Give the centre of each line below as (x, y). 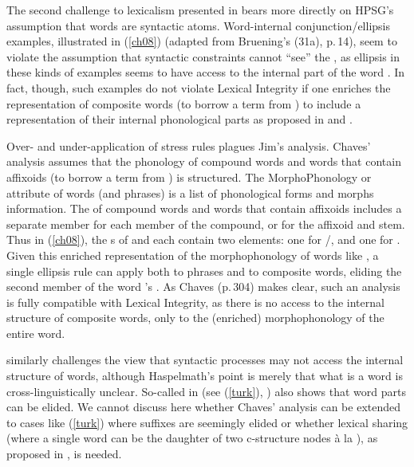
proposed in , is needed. (64, 454)
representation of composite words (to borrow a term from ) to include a (184, 103)
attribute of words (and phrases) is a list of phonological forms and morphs (190, 192)
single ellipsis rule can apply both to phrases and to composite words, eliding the (204, 271)
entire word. (36, 333)
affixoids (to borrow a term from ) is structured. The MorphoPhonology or (189, 177)
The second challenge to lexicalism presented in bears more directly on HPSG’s (200, 10)
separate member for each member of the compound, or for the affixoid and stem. (206, 224)
